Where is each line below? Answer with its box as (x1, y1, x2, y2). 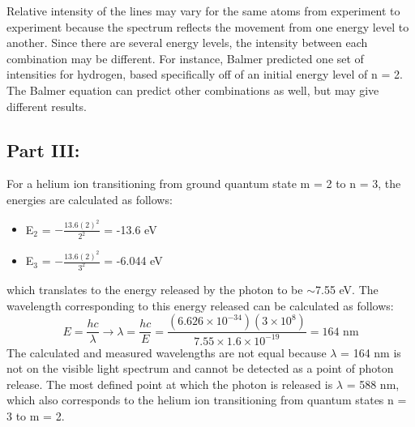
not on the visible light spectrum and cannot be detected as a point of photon (6, 360, 394, 377)
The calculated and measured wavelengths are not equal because (6, 344, 327, 361)
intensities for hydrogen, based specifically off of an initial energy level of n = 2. (6, 66, 403, 83)
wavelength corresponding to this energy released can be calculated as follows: (6, 297, 394, 314)
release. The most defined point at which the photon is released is (6, 375, 333, 392)
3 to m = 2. (6, 407, 65, 424)
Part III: (6, 137, 80, 162)
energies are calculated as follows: (6, 190, 173, 207)
